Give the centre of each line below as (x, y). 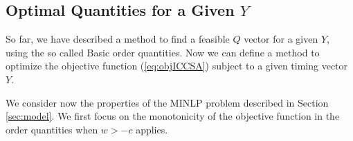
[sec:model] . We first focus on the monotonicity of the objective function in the (173, 116)
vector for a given (281, 39)
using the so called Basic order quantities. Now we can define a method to (163, 52)
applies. (152, 129)
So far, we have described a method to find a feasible (118, 39)
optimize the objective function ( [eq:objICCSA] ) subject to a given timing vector (177, 66)
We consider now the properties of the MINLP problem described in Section (167, 102)
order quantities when (52, 129)
